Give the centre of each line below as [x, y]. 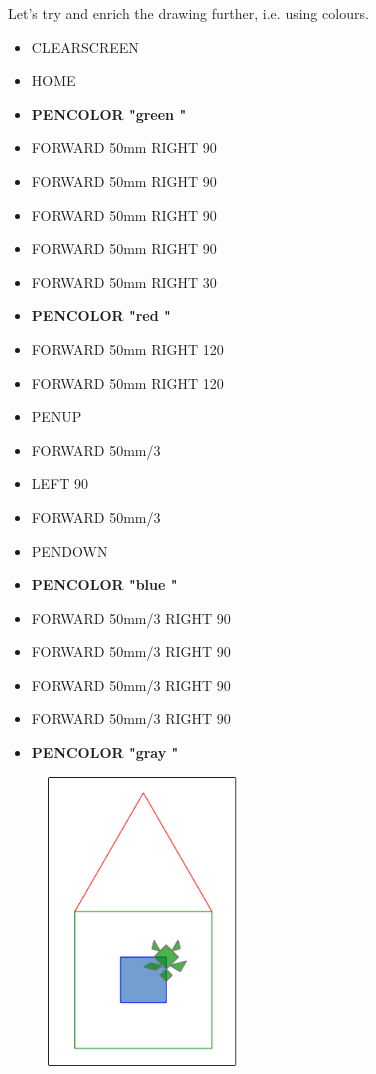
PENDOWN [69, 550]
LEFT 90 [59, 483]
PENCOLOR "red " [101, 315]
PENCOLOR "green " [109, 113]
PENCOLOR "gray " [105, 752]
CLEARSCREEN [85, 46]
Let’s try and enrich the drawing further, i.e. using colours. [188, 13]
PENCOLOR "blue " [104, 584]
